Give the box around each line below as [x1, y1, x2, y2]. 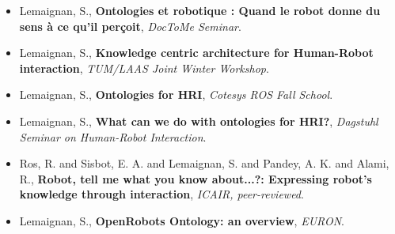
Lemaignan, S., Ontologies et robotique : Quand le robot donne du [19, 2, 381, 18]
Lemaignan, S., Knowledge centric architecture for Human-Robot [19, 44, 374, 61]
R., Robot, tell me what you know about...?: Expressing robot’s [19, 170, 372, 187]
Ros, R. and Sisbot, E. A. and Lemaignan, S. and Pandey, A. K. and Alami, [19, 155, 389, 172]
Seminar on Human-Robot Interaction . [19, 128, 207, 145]
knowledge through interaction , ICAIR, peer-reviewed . [19, 186, 304, 202]
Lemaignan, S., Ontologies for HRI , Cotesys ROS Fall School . [19, 86, 333, 103]
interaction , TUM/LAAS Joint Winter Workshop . [19, 59, 269, 76]
